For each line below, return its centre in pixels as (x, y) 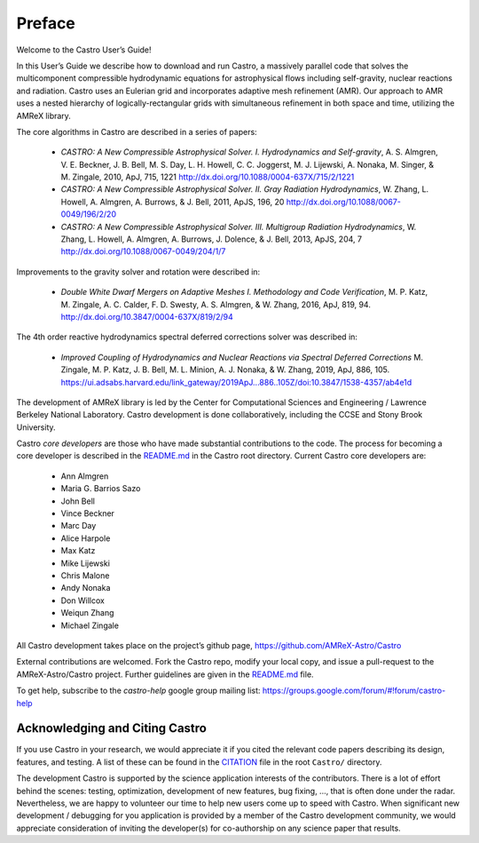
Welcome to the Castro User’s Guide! (84, 50)
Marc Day (79, 526)
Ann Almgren (85, 476)
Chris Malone (85, 576)
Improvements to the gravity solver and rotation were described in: (138, 272)
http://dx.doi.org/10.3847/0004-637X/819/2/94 (147, 316)
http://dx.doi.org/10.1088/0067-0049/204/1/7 (143, 251)
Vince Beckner (88, 513)
